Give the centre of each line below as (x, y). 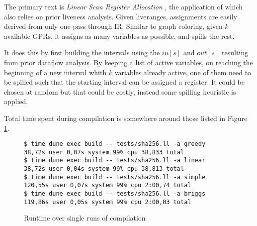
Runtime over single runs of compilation (85, 218)
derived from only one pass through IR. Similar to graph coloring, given (113, 26)
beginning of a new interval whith (55, 72)
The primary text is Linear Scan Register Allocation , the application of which (123, 6)
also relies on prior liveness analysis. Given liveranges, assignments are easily (121, 16)
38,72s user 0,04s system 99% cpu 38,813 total (104, 169)
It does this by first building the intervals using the (82, 53)
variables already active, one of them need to (183, 72)
